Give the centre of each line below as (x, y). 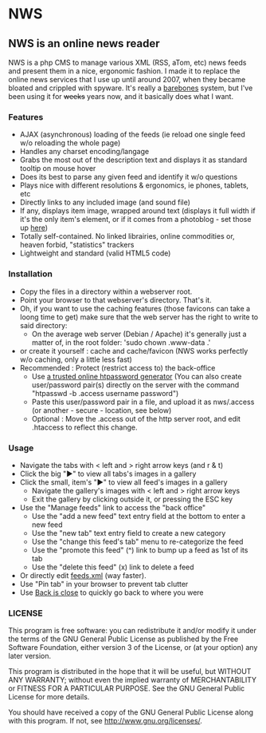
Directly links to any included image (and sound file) (105, 202)
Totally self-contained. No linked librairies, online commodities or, (127, 236)
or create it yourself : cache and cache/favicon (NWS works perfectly (134, 351)
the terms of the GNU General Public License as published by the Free (123, 639)
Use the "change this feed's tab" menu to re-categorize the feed (137, 541)
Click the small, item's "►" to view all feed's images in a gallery (124, 482)
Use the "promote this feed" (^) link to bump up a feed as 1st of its (140, 550)
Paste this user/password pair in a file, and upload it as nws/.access (143, 402)
